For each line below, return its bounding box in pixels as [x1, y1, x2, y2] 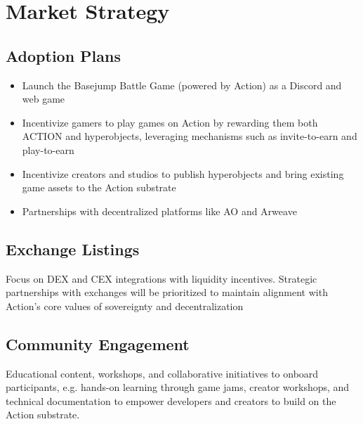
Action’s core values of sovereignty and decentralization [6, 298, 244, 313]
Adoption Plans [6, 44, 121, 66]
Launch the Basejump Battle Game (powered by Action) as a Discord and [22, 77, 342, 92]
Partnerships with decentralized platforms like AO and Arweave [22, 203, 297, 218]
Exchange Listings [6, 238, 140, 259]
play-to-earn [22, 142, 74, 157]
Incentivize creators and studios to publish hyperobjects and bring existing [22, 166, 344, 181]
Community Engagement [6, 333, 190, 354]
